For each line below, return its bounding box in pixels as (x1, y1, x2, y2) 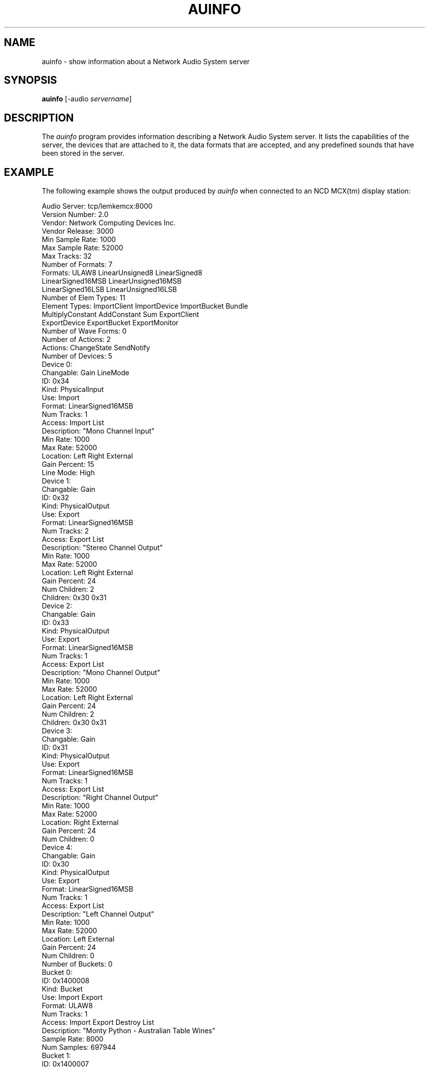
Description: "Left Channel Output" (42, 910, 154, 919)
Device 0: (42, 360, 72, 369)
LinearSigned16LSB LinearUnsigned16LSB (42, 285, 177, 294)
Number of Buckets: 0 (42, 960, 113, 969)
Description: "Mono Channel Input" (42, 427, 155, 436)
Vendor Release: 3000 (42, 227, 114, 236)
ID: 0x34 (42, 377, 70, 386)
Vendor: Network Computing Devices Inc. (42, 218, 176, 227)
